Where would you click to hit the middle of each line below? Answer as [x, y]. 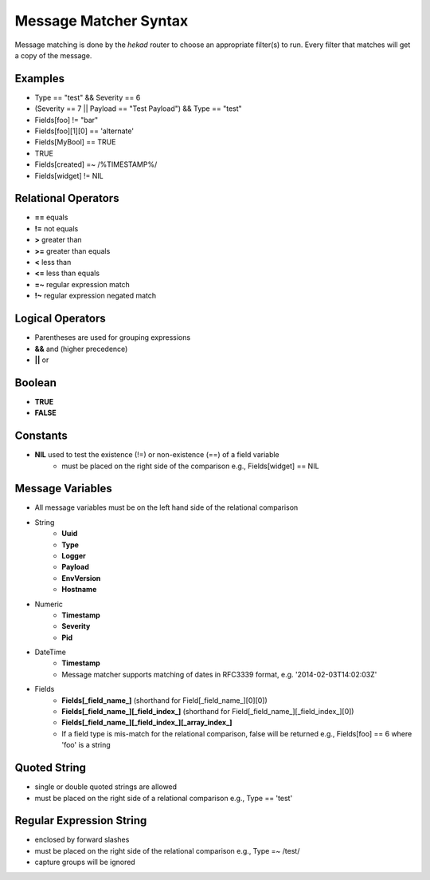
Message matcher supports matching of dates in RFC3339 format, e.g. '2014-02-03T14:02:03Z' [219, 674]
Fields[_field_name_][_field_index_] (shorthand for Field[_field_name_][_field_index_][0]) [208, 712]
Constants [41, 436]
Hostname [79, 590]
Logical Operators [61, 319]
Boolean [36, 383]
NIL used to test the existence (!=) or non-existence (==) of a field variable [157, 455]
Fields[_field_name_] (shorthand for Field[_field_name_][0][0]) [165, 700]
